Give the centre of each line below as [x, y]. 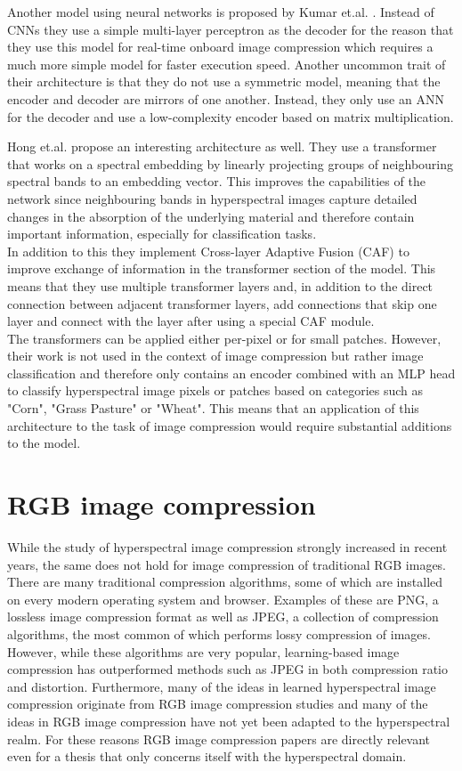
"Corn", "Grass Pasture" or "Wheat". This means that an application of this [213, 408]
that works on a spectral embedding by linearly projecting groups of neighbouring [231, 163]
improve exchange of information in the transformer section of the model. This [222, 268]
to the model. [44, 443]
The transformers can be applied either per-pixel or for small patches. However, [224, 338]
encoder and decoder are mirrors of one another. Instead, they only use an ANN [226, 98]
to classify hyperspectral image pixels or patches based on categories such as [215, 390]
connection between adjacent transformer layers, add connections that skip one [222, 303]
